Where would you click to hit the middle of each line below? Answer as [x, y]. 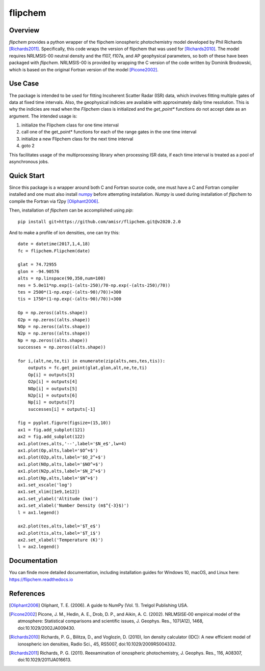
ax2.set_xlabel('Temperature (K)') [61, 540]
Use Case [24, 84]
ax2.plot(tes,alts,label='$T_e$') [59, 526]
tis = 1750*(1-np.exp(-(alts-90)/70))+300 [70, 299]
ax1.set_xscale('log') [45, 485]
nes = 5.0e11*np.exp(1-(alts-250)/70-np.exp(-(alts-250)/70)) [94, 285]
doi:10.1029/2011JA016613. [45, 660]
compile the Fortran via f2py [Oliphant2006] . [54, 201]
